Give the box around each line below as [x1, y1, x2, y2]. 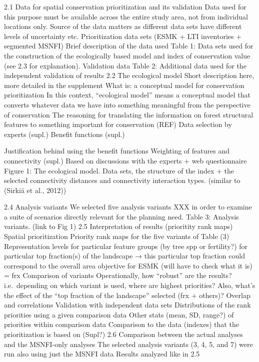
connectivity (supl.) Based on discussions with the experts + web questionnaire [4, 155, 247, 165]
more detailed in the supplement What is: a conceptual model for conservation [4, 79, 244, 90]
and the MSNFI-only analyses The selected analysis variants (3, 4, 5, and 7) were [4, 338, 253, 349]
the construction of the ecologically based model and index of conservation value [4, 50, 250, 60]
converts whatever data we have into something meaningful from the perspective [4, 99, 250, 109]
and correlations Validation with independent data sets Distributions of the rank [4, 299, 251, 310]
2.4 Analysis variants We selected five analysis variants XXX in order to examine [4, 201, 252, 212]
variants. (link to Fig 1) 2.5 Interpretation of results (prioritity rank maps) [4, 221, 233, 231]
